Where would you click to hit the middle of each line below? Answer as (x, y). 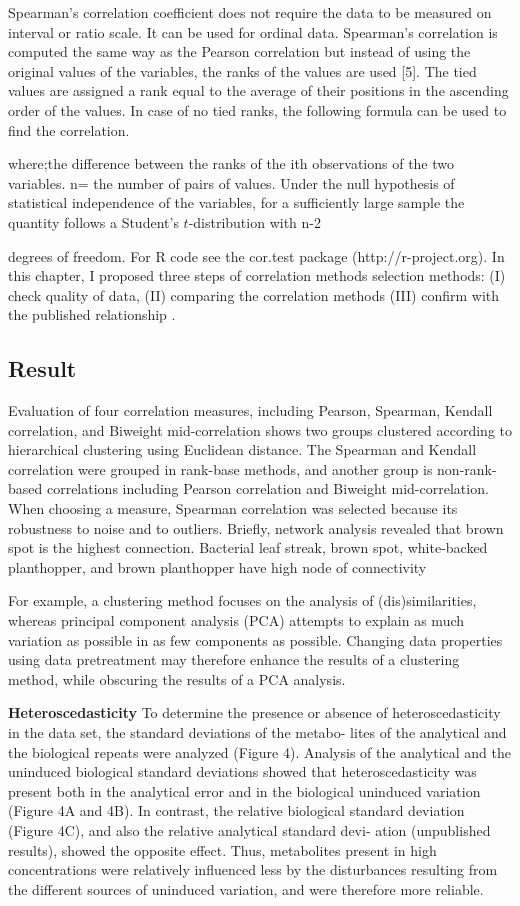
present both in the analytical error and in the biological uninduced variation (244, 790)
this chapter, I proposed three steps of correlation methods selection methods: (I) (257, 275)
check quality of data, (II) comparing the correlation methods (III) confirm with (254, 294)
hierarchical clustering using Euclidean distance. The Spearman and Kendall (242, 449)
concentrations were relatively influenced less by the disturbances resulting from (253, 869)
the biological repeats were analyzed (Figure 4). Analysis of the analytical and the (259, 751)
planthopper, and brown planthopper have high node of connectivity (217, 566)
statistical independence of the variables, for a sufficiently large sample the (236, 202)
